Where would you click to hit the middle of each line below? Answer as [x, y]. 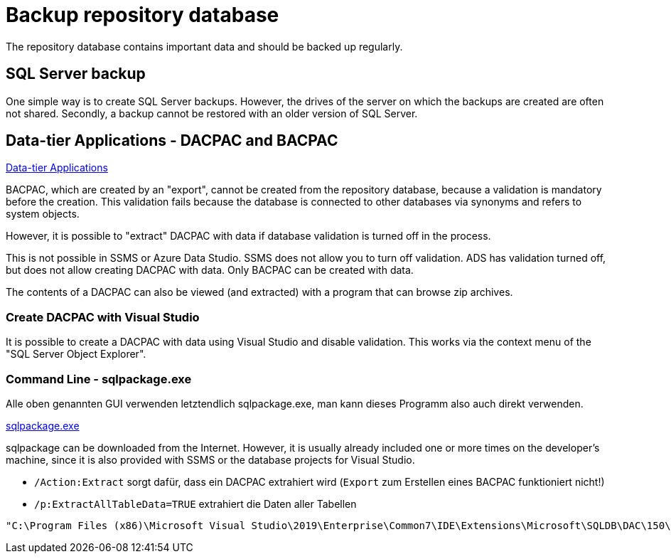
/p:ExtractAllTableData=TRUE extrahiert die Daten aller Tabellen [195, 504]
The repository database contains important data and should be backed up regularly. [204, 46]
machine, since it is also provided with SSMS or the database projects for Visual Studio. [210, 459]
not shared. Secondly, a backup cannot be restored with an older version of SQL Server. [212, 113]
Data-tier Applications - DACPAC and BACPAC [172, 141]
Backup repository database [143, 15]
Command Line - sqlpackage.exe [99, 379]
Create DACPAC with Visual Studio [103, 317]
